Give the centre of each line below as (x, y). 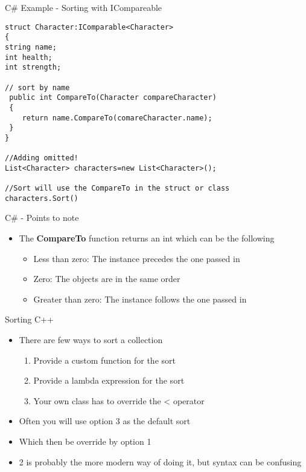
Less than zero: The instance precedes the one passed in (137, 258)
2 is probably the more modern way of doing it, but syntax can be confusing (160, 461)
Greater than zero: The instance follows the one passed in (140, 299)
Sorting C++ (29, 319)
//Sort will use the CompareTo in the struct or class (117, 188)
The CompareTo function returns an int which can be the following (147, 238)
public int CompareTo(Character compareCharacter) (113, 98)
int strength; (33, 67)
